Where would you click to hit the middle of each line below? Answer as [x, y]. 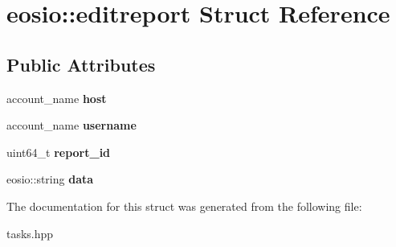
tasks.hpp [30, 233]
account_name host [57, 98]
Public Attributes [81, 64]
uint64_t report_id [59, 152]
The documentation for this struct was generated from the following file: [184, 206]
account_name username [71, 125]
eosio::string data [50, 179]
